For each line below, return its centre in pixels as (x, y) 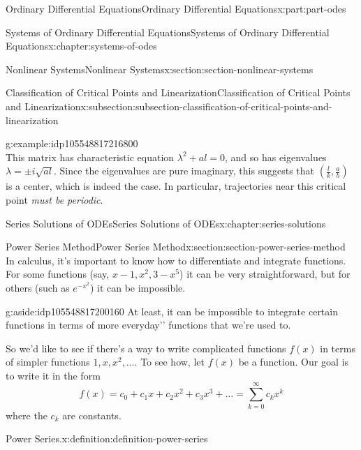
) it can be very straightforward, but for (265, 274)
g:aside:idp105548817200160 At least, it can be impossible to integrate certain (172, 311)
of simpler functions (48, 362)
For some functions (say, (58, 274)
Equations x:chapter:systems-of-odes (81, 46)
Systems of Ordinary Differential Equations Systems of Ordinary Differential (168, 32)
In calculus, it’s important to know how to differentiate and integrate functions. (176, 260)
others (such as (38, 287)
